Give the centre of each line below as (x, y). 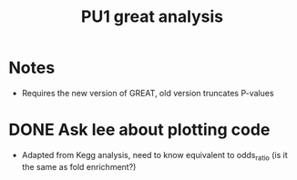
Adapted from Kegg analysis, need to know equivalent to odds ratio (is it (154, 156)
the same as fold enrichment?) (79, 166)
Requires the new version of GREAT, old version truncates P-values (148, 93)
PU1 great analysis (152, 17)
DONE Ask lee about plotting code (139, 130)
